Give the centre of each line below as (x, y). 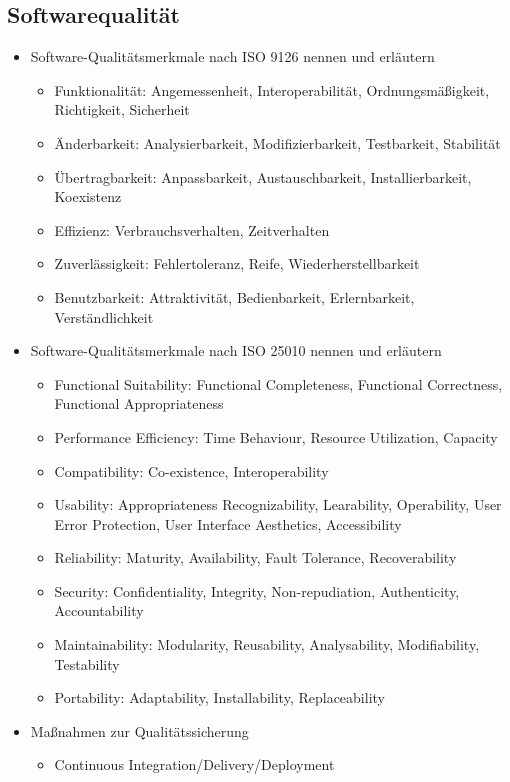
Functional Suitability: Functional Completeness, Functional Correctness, (278, 383)
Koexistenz (88, 196)
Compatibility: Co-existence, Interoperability (191, 470)
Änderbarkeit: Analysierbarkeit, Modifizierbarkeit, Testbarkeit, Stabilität (277, 142)
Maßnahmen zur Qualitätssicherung (139, 730)
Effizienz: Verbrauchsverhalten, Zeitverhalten (192, 229)
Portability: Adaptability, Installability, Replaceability (219, 697)
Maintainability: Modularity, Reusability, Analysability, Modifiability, (267, 644)
